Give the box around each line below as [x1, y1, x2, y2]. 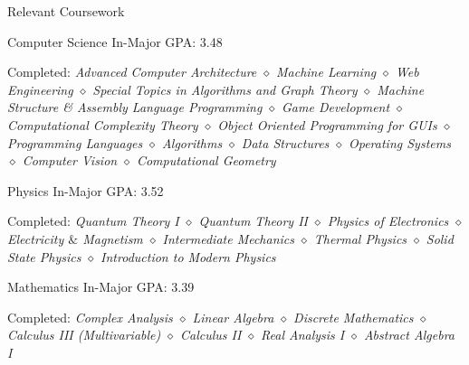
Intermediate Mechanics [162, 229, 295, 248]
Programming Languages [7, 133, 143, 152]
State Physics [7, 247, 81, 266]
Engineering [7, 80, 73, 98]
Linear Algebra [192, 307, 274, 326]
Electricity [7, 229, 64, 248]
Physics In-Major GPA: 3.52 [7, 181, 164, 200]
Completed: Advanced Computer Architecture [7, 62, 257, 81]
